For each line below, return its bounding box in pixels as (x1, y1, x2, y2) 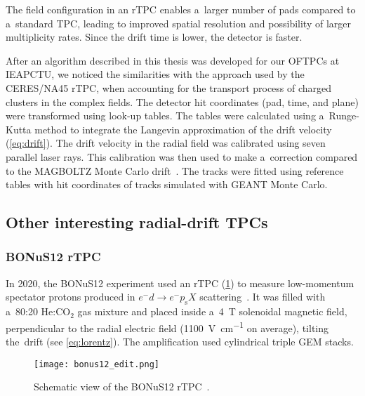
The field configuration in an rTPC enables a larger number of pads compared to (6, 2, 356, 16)
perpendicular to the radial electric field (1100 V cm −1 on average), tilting (6, 318, 329, 335)
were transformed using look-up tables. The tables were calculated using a (6, 108, 324, 123)
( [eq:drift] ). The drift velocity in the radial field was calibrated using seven (6, 136, 326, 150)
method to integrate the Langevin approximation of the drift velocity (34, 121, 332, 136)
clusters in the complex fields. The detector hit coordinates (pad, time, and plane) (6, 94, 359, 109)
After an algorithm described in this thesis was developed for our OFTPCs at (6, 53, 340, 67)
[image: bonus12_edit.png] (34, 359, 159, 369)
